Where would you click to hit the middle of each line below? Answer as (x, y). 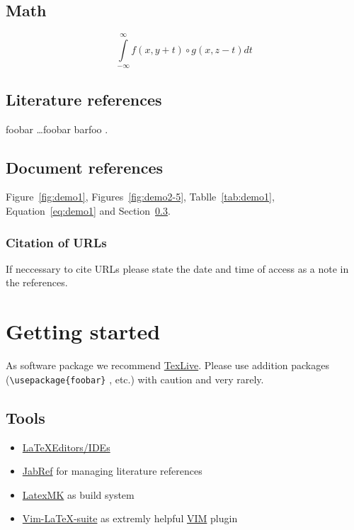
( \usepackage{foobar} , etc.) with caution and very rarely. (135, 379)
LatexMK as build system (78, 494)
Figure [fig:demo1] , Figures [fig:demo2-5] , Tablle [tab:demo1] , (140, 197)
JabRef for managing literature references (112, 471)
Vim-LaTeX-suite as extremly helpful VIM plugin (130, 518)
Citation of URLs (56, 242)
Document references (85, 167)
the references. (37, 282)
